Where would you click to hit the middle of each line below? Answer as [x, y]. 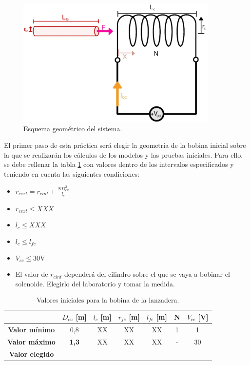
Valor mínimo [31, 329]
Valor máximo [31, 341]
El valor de [32, 274]
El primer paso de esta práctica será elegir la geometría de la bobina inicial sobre [125, 145]
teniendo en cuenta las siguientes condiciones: [72, 173]
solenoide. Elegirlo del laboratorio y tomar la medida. [95, 283]
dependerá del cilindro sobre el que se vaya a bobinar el [147, 274]
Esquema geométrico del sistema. [73, 129]
